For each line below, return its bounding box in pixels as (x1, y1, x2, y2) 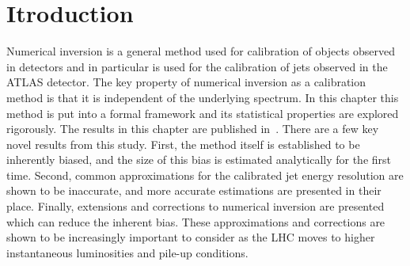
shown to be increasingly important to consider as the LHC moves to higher (6, 229, 375, 245)
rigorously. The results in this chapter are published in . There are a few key (6, 120, 379, 137)
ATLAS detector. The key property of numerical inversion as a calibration (6, 74, 366, 90)
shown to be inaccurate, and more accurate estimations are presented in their (6, 182, 382, 199)
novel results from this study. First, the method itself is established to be (6, 135, 360, 152)
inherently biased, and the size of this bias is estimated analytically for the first (6, 151, 391, 168)
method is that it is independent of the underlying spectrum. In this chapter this (6, 89, 399, 105)
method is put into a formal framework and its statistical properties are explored (6, 104, 399, 121)
